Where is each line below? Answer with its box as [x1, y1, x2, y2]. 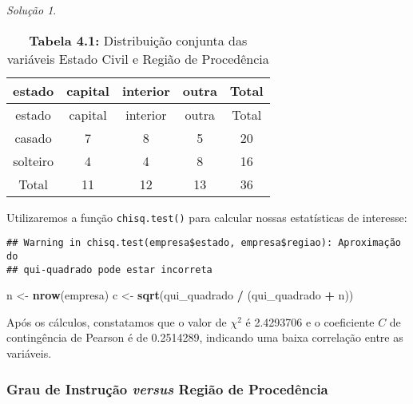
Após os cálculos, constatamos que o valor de [6, 313, 227, 330]
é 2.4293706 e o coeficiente [245, 313, 375, 330]
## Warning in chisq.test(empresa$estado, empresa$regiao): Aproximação [6, 237, 401, 249]
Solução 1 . [6, 2, 57, 18]
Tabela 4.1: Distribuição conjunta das [29, 30, 248, 50]
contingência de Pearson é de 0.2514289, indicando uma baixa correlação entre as [6, 329, 403, 346]
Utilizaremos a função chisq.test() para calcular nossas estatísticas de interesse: [6, 208, 407, 225]
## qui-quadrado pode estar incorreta [6, 263, 212, 275]
